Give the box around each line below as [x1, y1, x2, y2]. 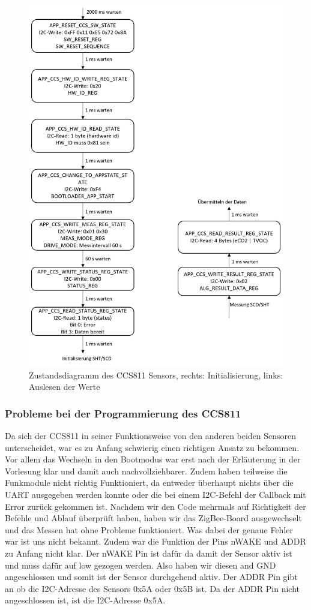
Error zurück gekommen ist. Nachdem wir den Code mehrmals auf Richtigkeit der [5, 500, 306, 512]
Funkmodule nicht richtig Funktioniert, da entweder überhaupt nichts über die [5, 476, 294, 489]
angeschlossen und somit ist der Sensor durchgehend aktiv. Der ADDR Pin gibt [5, 570, 298, 583]
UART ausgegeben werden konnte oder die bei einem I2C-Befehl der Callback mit [5, 488, 306, 500]
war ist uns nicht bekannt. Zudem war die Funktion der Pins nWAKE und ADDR [5, 535, 306, 548]
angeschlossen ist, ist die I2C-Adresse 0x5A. [5, 594, 166, 606]
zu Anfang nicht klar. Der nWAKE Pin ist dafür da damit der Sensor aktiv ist [5, 546, 292, 559]
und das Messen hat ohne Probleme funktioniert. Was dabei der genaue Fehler [5, 523, 294, 536]
